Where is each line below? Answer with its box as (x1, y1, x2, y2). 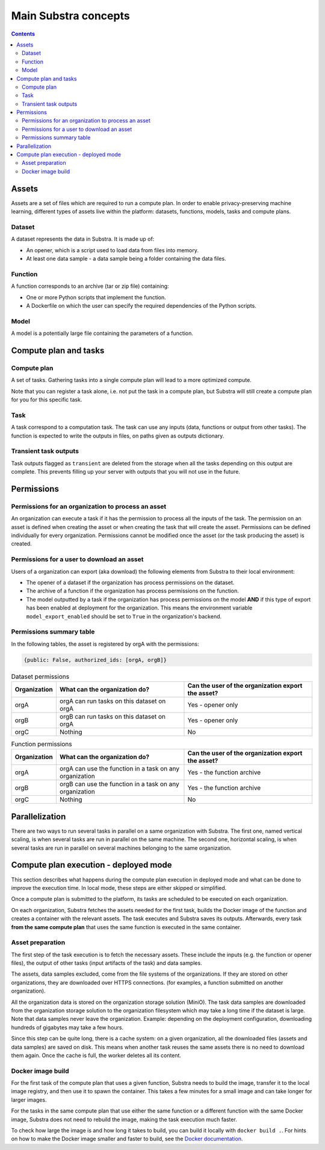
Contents (11, 30, 36, 37)
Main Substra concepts (11, 9, 130, 22)
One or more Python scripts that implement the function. (26, 293, 167, 301)
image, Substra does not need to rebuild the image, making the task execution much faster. (11, 1116, 237, 1123)
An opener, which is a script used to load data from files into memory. (26, 246, 199, 253)
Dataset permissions (11, 672, 69, 681)
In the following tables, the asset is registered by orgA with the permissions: (11, 640, 199, 647)
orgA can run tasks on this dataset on (59, 697, 166, 705)
